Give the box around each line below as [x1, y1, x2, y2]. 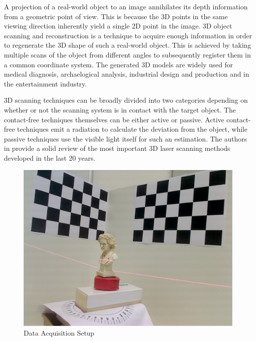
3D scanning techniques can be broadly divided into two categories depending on [4, 95, 248, 105]
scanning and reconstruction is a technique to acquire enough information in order [4, 30, 252, 40]
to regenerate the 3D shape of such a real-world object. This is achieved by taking [4, 40, 251, 50]
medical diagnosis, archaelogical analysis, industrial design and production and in [4, 69, 250, 79]
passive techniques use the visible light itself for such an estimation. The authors [4, 133, 247, 143]
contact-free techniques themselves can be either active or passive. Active [4, 114, 224, 124]
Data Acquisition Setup [24, 328, 95, 338]
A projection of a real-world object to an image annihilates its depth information [4, 1, 248, 11]
